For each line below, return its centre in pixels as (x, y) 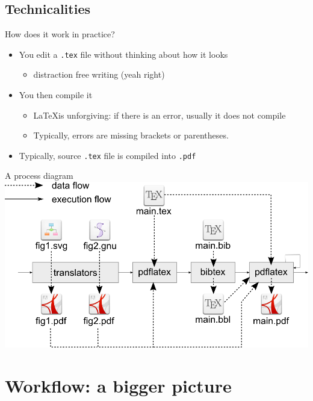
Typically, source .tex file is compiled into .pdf (107, 155)
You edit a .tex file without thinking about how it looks (123, 54)
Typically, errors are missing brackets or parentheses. (131, 135)
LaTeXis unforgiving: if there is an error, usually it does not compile (160, 115)
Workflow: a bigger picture (118, 386)
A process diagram (39, 176)
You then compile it (56, 95)
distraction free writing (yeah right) (99, 74)
